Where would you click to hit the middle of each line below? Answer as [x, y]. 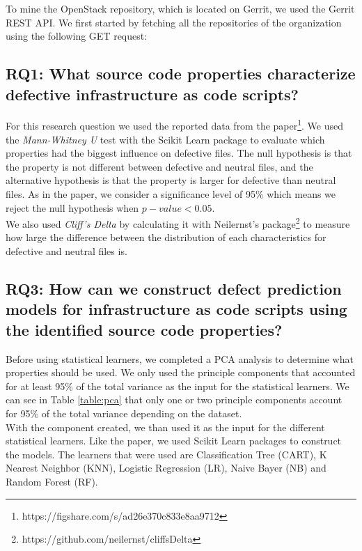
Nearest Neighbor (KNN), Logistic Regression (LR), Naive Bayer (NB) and [166, 468]
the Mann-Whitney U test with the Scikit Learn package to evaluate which [165, 139]
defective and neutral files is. [66, 251]
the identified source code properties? [144, 329]
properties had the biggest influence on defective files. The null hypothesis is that [179, 153]
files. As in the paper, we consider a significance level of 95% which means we [171, 194]
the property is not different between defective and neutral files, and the [159, 166]
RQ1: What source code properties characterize [181, 73]
